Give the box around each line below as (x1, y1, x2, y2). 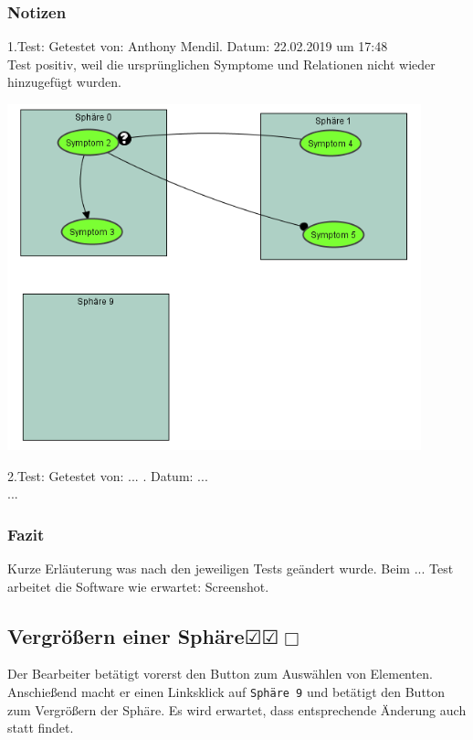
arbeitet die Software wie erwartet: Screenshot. (7, 576, 269, 595)
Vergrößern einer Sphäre (7, 621, 245, 649)
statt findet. (7, 718, 74, 737)
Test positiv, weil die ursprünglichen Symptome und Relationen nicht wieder (7, 54, 436, 73)
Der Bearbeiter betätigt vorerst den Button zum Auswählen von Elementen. (7, 664, 433, 683)
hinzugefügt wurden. (7, 72, 121, 91)
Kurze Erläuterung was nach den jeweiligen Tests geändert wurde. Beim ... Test (7, 558, 454, 577)
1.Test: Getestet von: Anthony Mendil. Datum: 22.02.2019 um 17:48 (7, 37, 388, 56)
